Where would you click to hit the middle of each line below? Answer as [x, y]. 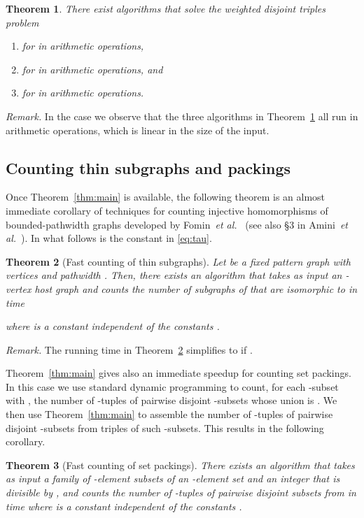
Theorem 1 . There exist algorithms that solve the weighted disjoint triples [166, 8]
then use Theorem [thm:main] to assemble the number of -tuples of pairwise [169, 414]
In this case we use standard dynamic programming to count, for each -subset [172, 386]
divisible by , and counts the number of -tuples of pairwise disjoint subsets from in [181, 492]
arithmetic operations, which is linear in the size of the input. [138, 130]
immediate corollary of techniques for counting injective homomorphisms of [167, 210]
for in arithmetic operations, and [92, 69]
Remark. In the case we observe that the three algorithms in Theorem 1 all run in [182, 116]
